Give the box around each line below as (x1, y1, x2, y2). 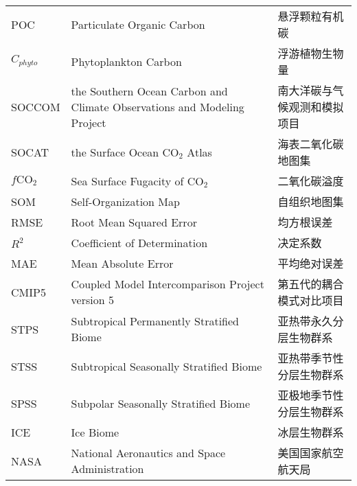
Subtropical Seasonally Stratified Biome (71, 358, 262, 374)
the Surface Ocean (71, 143, 159, 160)
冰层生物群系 (277, 424, 344, 440)
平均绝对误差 (277, 255, 344, 271)
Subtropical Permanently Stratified (71, 313, 239, 329)
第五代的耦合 (277, 276, 344, 292)
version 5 (71, 292, 114, 308)
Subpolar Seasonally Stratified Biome (71, 395, 251, 411)
